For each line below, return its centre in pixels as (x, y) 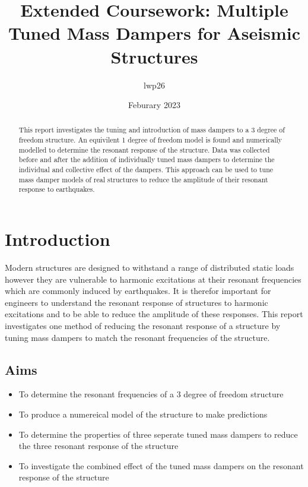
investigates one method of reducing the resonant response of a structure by (143, 325)
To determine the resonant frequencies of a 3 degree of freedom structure (151, 394)
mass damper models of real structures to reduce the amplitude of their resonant (143, 179)
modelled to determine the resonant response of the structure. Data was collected (144, 149)
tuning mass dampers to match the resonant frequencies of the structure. (137, 337)
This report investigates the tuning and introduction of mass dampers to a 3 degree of (152, 130)
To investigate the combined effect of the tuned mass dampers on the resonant (161, 465)
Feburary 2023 (154, 105)
